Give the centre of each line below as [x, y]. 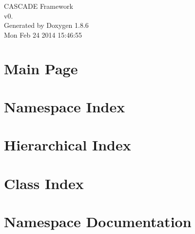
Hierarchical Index [68, 145]
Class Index [44, 183]
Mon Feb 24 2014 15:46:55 [43, 34]
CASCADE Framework [39, 6]
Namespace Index [65, 106]
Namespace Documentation [98, 222]
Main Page [41, 68]
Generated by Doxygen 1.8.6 [46, 25]
